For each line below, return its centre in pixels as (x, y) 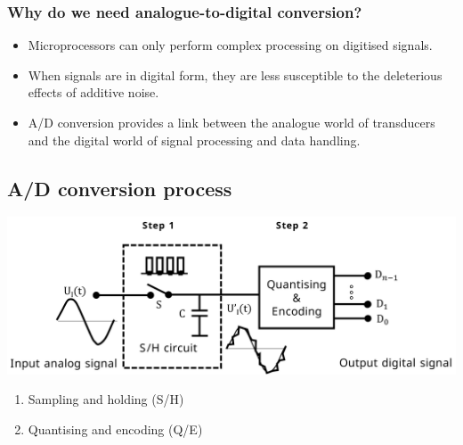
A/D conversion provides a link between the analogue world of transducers (231, 122)
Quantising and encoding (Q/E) (115, 429)
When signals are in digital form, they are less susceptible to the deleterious (235, 74)
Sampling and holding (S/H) (106, 399)
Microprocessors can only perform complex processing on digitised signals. (230, 45)
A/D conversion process (120, 188)
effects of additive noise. (93, 92)
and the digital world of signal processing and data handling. (194, 140)
